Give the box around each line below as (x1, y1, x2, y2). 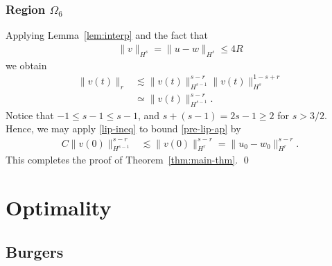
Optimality (6, 193, 112, 222)
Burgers (6, 240, 64, 262)
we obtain (6, 57, 47, 72)
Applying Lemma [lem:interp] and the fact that (6, 28, 208, 42)
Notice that (6, 107, 54, 122)
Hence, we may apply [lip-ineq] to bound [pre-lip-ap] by (6, 121, 241, 136)
